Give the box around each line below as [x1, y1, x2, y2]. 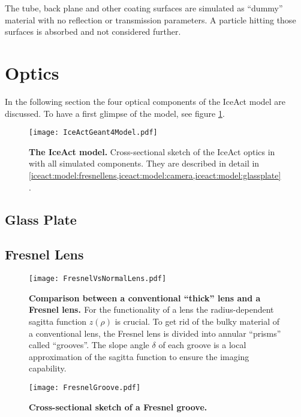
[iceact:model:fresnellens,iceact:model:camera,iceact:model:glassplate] [29, 168, 281, 181]
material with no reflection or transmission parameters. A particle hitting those [5, 13, 296, 26]
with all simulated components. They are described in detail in [29, 157, 260, 170]
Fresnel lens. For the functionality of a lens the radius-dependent [29, 303, 274, 316]
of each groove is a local [158, 339, 246, 351]
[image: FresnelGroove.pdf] [29, 383, 141, 392]
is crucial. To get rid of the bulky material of [115, 315, 280, 327]
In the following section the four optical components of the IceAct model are [5, 95, 286, 107]
